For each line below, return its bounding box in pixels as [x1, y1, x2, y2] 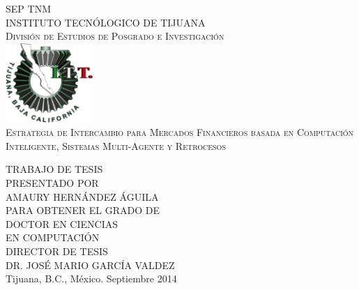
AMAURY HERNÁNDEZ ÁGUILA [6, 189, 159, 204]
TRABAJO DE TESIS [6, 162, 103, 176]
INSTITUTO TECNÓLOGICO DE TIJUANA [6, 15, 206, 29]
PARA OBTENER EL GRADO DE [6, 203, 160, 217]
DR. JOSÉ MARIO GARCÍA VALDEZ [6, 257, 175, 272]
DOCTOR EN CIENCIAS [6, 216, 118, 231]
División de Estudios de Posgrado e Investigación [6, 29, 224, 43]
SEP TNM [6, 1, 51, 15]
